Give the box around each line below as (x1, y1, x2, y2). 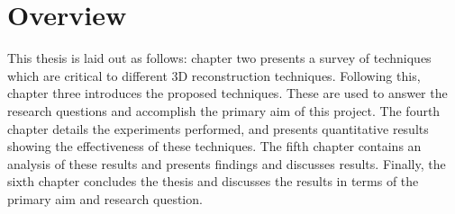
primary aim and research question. (7, 189, 203, 208)
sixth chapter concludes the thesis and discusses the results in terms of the (7, 172, 419, 191)
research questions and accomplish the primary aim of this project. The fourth (7, 101, 441, 120)
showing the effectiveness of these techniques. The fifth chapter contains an (7, 137, 422, 156)
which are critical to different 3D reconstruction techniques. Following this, (7, 66, 421, 85)
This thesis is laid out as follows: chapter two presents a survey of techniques (7, 49, 432, 67)
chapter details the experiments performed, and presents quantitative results (7, 119, 429, 138)
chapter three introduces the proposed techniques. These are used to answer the (7, 84, 448, 103)
